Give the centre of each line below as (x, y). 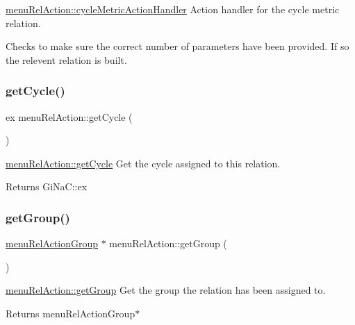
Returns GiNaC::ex (47, 186)
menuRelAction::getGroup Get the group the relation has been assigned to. (166, 290)
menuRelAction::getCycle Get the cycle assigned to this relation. (143, 163)
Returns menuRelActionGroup (71, 313)
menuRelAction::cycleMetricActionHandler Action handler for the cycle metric (173, 9)
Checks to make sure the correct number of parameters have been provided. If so (177, 46)
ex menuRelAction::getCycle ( (69, 116)
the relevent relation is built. (66, 59)
